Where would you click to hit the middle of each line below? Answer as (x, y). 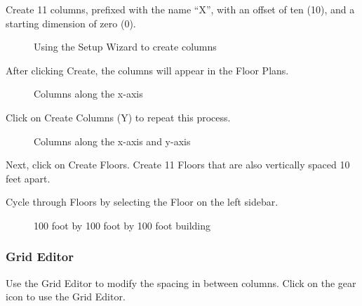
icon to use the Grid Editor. (66, 297)
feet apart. (28, 178)
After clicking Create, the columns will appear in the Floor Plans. (147, 70)
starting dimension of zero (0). (71, 23)
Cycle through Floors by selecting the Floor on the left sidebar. (142, 202)
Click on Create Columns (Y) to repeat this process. (118, 117)
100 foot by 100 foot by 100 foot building (122, 225)
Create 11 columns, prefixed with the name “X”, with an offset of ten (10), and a (180, 9)
